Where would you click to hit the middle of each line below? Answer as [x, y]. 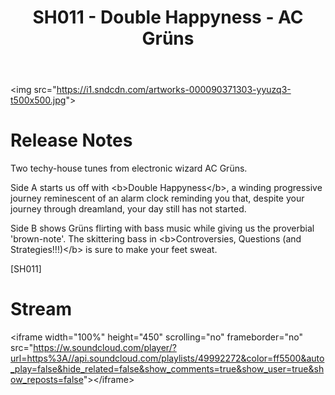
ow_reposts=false [47, 380]
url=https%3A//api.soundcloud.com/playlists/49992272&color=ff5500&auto [167, 358]
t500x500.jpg [38, 100]
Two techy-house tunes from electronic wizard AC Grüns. [129, 168]
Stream [41, 309]
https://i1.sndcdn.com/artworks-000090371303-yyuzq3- [174, 90]
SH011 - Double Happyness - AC [168, 17]
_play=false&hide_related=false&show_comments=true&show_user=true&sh [167, 369]
